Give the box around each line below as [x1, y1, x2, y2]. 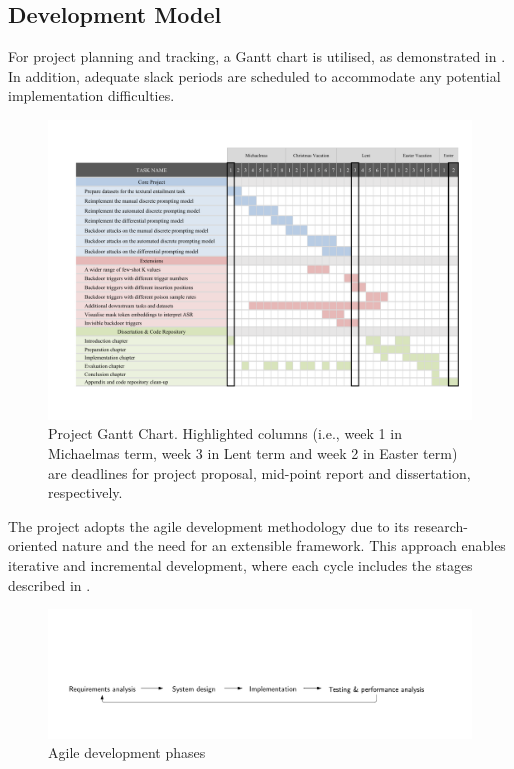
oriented [8, 535, 58, 556]
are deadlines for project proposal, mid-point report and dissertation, [48, 462, 471, 483]
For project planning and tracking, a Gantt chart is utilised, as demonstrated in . [8, 46, 506, 67]
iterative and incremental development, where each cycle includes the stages [8, 554, 473, 575]
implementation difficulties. [8, 85, 175, 106]
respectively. [48, 482, 123, 503]
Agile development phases [48, 742, 206, 763]
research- [413, 515, 468, 536]
